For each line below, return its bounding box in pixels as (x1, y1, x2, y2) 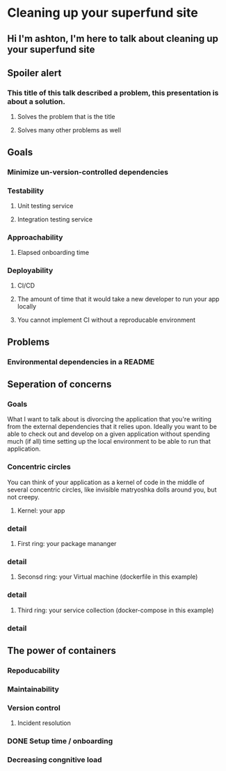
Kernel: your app (17, 506, 65, 515)
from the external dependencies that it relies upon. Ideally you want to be (7, 423, 217, 431)
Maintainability (7, 684, 59, 694)
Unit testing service (17, 201, 74, 210)
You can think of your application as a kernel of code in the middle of (7, 478, 205, 486)
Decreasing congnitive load (7, 754, 102, 764)
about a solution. (7, 96, 66, 106)
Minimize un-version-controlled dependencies (7, 167, 169, 177)
